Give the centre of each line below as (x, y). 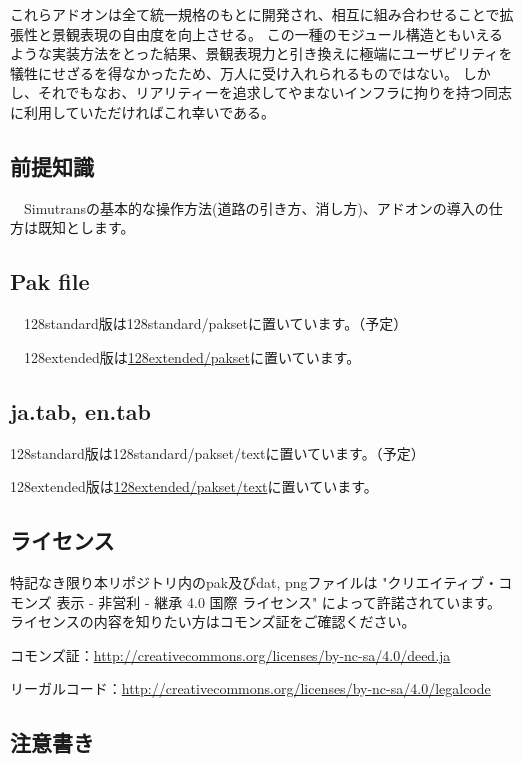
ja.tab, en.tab (80, 410)
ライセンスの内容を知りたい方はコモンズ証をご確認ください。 (213, 621)
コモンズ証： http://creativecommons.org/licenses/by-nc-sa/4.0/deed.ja (230, 654)
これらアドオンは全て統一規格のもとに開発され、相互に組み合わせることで (255, 14)
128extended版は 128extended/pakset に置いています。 (192, 356)
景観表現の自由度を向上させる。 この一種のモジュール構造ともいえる (277, 33)
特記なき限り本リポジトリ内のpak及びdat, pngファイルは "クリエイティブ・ (254, 581)
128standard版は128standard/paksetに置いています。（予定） (215, 323)
